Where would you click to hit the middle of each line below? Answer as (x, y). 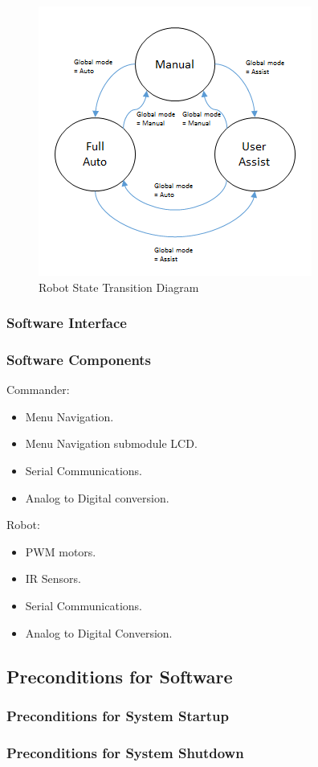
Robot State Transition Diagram (119, 287)
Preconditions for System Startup (118, 715)
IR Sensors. (53, 578)
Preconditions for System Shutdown (125, 752)
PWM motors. (61, 551)
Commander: (38, 390)
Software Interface (67, 323)
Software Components (79, 359)
